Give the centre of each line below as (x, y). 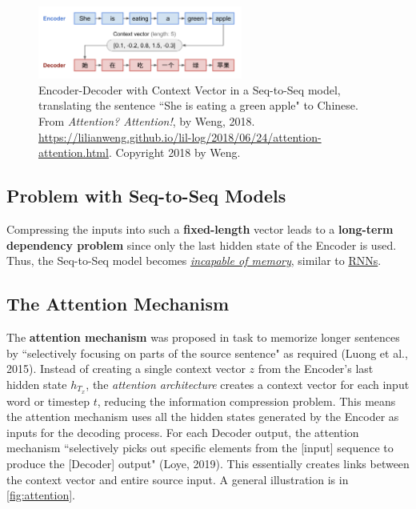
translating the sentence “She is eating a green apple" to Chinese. (198, 105)
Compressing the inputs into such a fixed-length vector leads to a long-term (200, 228)
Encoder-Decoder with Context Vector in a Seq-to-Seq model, (190, 89)
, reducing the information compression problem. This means (246, 401)
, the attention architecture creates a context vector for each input (248, 384)
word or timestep (48, 401)
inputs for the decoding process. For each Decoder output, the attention (183, 432)
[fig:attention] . (41, 495)
